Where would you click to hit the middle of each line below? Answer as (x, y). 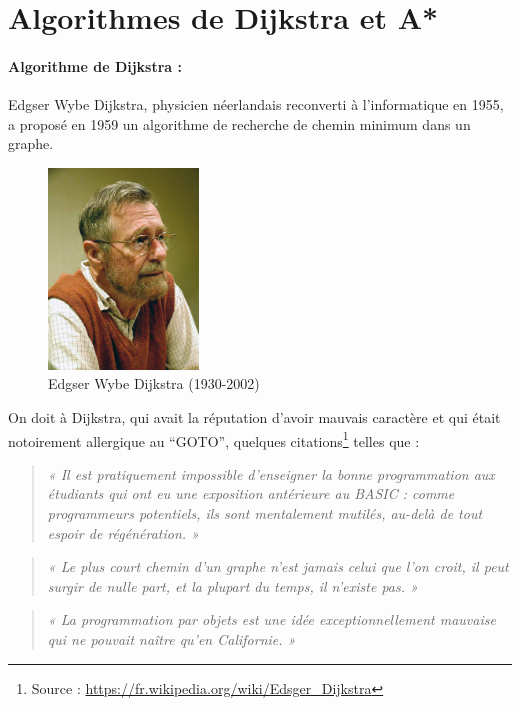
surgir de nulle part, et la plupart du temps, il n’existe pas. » (232, 585)
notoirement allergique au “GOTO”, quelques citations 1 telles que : (214, 439)
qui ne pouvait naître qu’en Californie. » (171, 638)
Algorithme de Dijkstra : (95, 65)
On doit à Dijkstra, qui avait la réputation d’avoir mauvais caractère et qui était (254, 416)
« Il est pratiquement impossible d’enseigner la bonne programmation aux (271, 473)
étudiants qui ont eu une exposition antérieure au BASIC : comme (251, 493)
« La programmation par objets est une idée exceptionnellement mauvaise (271, 619)
